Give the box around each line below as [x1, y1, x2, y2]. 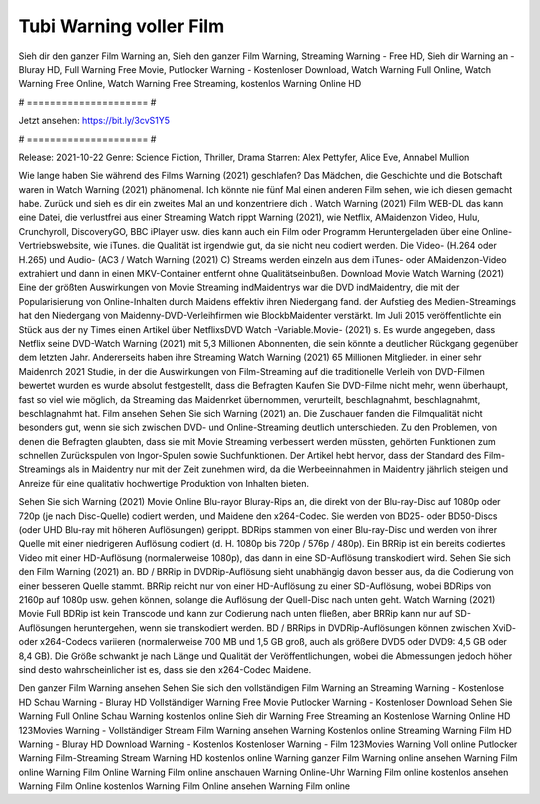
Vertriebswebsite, [18, 240, 92, 252]
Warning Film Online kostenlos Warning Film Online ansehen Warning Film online [18, 780, 351, 792]
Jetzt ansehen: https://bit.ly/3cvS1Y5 [18, 115, 170, 127]
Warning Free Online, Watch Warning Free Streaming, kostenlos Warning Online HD [18, 78, 362, 90]
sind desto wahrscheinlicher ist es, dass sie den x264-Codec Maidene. [18, 663, 312, 675]
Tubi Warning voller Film [18, 15, 225, 37]
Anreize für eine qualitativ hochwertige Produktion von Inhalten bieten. [18, 477, 310, 489]
